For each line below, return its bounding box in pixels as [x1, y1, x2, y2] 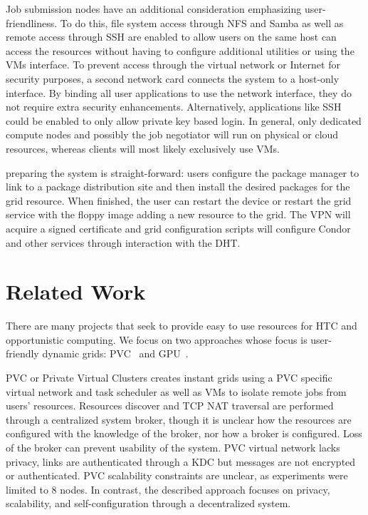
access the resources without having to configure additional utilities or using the [6, 43, 354, 58]
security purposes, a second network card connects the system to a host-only [6, 71, 340, 86]
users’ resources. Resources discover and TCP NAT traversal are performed [6, 398, 334, 413]
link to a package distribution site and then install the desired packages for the [6, 179, 350, 194]
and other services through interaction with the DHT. [6, 235, 241, 250]
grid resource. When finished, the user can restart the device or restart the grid [6, 193, 352, 208]
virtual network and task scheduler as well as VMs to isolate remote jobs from [6, 384, 347, 399]
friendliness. [6, 15, 58, 30]
